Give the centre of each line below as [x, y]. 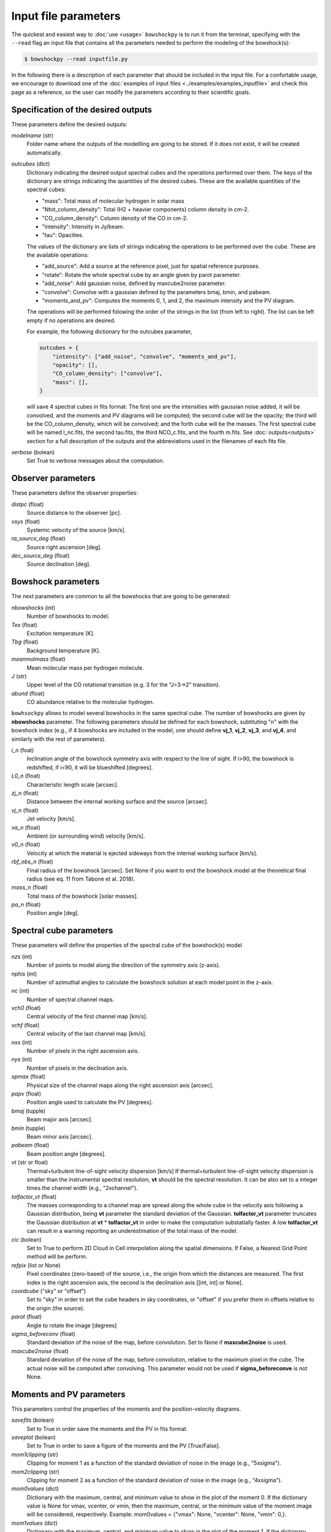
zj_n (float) [25, 793]
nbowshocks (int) [33, 607]
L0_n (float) [26, 776]
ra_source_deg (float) [38, 539]
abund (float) [28, 693]
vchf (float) [25, 1025]
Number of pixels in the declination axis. [77, 1068]
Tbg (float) [25, 642]
